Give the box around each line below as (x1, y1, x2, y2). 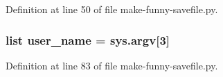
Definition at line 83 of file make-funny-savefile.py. (6, 58, 218, 72)
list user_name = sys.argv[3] (6, 31, 170, 48)
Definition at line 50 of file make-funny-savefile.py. (6, 2, 218, 16)
